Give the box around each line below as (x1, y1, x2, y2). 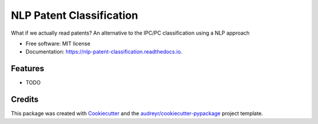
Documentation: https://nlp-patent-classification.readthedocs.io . (25, 48, 183, 55)
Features (11, 63, 44, 73)
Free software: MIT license (25, 40, 91, 47)
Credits (11, 95, 39, 105)
